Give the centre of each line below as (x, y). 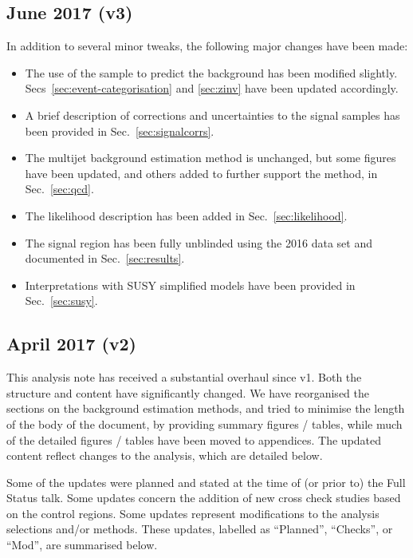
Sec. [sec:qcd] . (59, 189)
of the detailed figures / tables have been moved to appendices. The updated (194, 439)
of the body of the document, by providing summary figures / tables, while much (205, 423)
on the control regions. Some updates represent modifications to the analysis (193, 513)
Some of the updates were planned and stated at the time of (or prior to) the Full (206, 482)
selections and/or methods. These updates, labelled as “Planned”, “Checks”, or (200, 529)
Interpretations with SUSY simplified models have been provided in (190, 285)
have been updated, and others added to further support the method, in (201, 173)
